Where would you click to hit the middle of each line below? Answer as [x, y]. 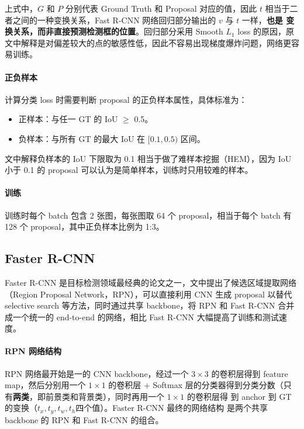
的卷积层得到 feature [250, 373]
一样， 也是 [262, 20]
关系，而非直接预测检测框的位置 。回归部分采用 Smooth [118, 31]
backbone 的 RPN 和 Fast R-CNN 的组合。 [84, 419]
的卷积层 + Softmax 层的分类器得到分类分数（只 [200, 385]
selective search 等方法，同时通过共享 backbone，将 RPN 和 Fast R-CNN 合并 [150, 305]
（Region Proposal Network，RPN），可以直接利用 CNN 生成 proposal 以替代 [148, 294]
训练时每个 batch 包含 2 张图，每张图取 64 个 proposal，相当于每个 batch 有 [148, 215]
